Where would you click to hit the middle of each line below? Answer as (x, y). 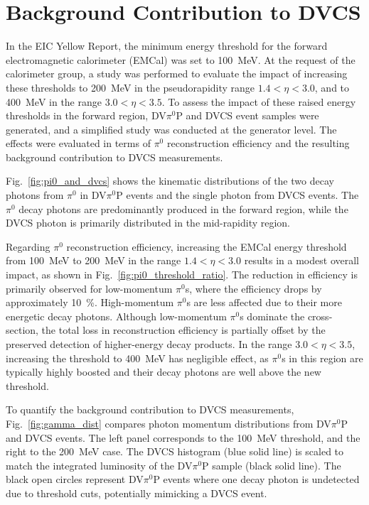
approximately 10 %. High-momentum (90, 302)
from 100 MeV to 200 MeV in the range (93, 260)
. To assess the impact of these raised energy (259, 101)
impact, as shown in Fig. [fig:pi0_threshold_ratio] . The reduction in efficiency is (182, 275)
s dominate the (272, 316)
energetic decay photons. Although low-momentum (116, 316)
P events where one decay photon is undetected (256, 479)
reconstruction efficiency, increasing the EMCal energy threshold (207, 246)
